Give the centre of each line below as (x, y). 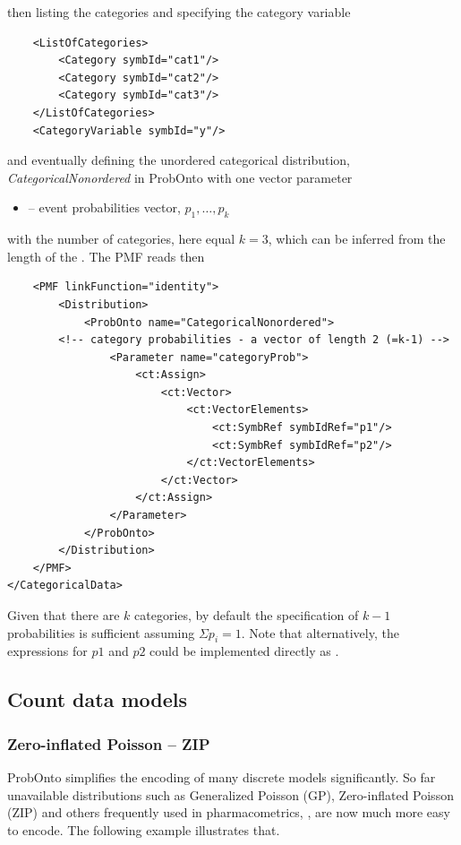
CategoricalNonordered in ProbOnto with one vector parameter (180, 177)
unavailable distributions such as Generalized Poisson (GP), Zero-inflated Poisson (230, 794)
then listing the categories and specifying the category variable (179, 12)
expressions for (47, 651)
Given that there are (64, 615)
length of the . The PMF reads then (106, 256)
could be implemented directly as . (244, 651)
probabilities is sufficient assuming (101, 632)
